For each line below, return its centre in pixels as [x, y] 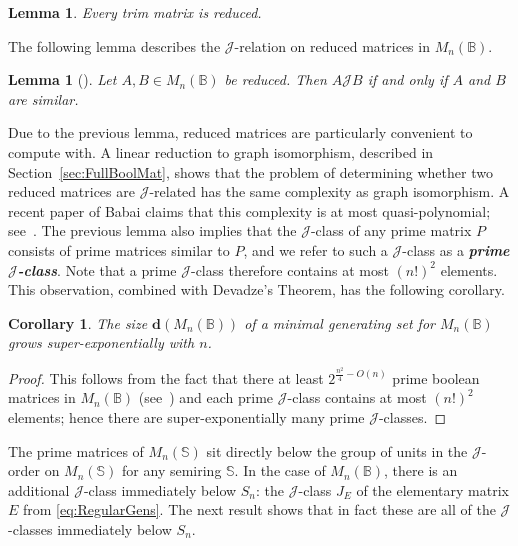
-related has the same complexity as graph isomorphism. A [329, 191]
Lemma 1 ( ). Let [62, 79]
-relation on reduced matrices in [332, 45]
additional [39, 489]
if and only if [407, 79]
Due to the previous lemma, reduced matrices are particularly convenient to [240, 132]
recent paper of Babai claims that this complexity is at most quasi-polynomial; [249, 210]
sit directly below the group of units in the [337, 450]
